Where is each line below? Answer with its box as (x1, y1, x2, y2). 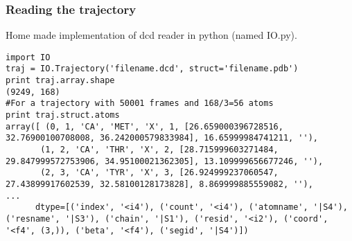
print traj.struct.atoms (6, 110, 120, 120)
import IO (6, 52, 51, 62)
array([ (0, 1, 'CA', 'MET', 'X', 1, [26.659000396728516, (6, 121, 283, 132)
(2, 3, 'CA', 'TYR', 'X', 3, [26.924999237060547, (40, 168, 279, 178)
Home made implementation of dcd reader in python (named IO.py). (6, 28, 297, 42)
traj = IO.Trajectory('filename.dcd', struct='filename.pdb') (6, 64, 299, 74)
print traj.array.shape (6, 75, 115, 86)
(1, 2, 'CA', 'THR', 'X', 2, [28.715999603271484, (40, 145, 279, 155)
